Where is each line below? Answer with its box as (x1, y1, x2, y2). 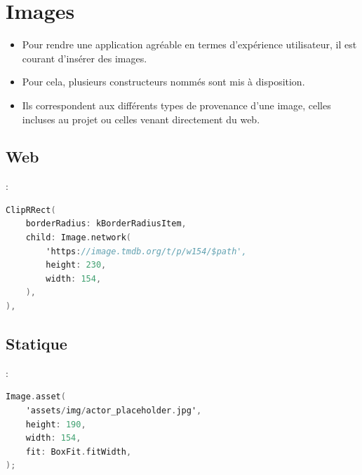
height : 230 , (46, 260, 107, 270)
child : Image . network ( (25, 233, 132, 243)
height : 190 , (25, 419, 86, 429)
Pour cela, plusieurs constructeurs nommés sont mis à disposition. (22, 74, 305, 89)
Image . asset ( (6, 392, 66, 402)
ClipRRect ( (6, 205, 56, 215)
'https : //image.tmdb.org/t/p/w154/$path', (46, 246, 247, 256)
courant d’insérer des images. (22, 50, 147, 65)
